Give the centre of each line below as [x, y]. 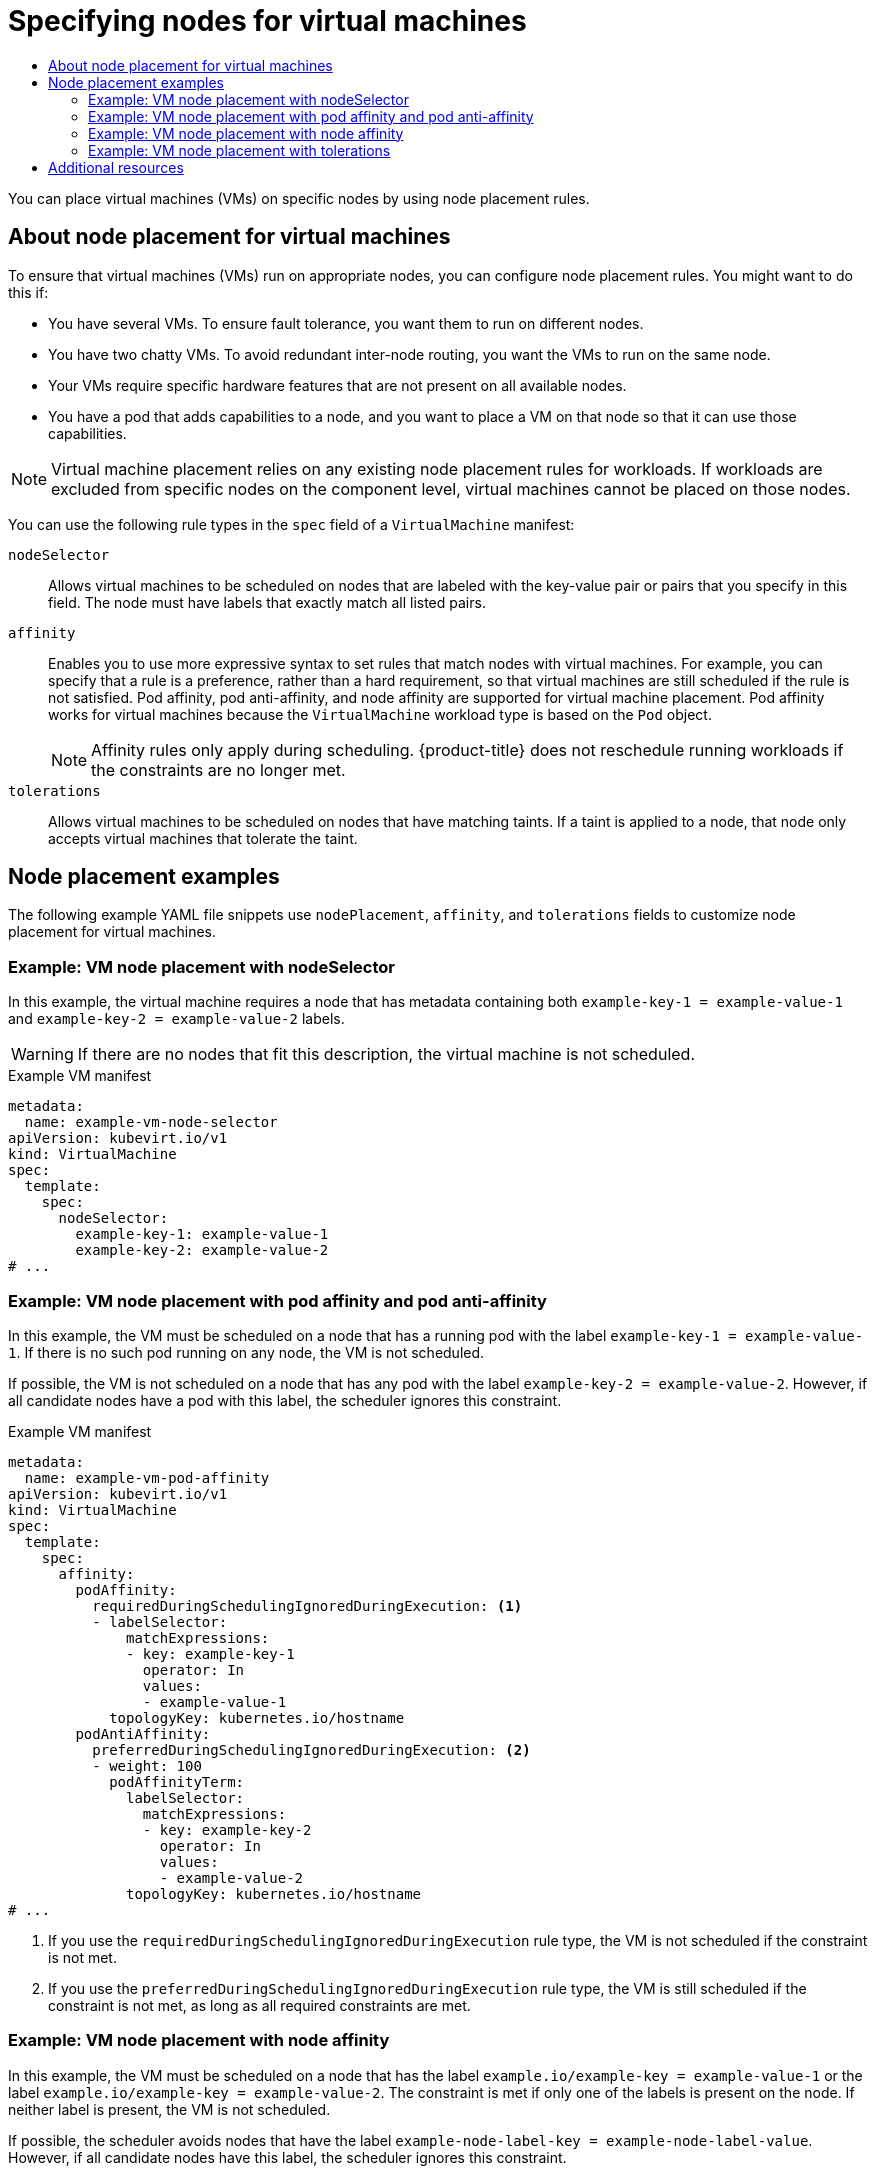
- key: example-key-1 [210, 1653]
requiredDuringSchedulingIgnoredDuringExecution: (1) [307, 1605]
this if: [28, 292]
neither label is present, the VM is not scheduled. [169, 2109]
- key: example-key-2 [227, 1829]
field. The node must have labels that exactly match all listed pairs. [267, 602]
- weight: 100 [147, 1765]
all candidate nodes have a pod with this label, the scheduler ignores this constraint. [285, 1400]
